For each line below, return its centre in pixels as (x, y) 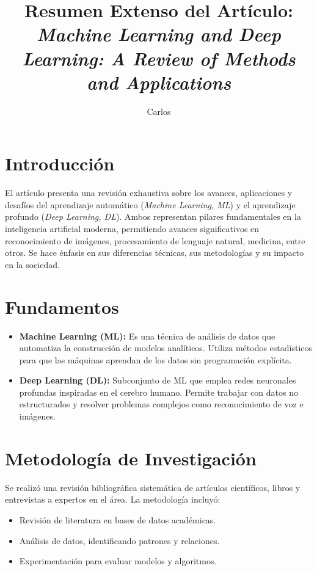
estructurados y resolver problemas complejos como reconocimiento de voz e (161, 404)
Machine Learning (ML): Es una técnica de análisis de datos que (147, 336)
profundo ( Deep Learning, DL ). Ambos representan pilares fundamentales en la (153, 216)
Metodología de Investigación (131, 458)
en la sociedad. (32, 264)
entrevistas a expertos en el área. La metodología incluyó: (113, 499)
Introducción (60, 163)
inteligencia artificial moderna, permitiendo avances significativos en (132, 228)
